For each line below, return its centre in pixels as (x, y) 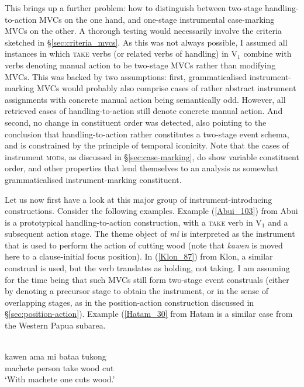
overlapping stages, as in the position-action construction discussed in (129, 302)
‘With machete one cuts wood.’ (60, 379)
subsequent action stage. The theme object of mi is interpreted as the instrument (150, 234)
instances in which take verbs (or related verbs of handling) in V (121, 53)
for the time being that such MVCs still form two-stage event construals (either (147, 279)
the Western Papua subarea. (55, 325)
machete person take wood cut (59, 367)
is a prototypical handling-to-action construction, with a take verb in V (133, 222)
